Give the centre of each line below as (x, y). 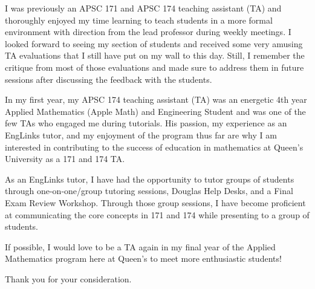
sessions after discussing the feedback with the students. (109, 79)
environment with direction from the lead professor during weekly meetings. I (148, 32)
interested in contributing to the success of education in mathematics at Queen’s (154, 147)
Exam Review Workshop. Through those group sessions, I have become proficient (155, 202)
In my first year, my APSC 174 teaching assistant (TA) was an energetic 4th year (156, 99)
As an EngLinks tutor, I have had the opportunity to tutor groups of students (150, 179)
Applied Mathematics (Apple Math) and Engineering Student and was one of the (155, 111)
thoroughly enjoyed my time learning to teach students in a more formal (139, 20)
